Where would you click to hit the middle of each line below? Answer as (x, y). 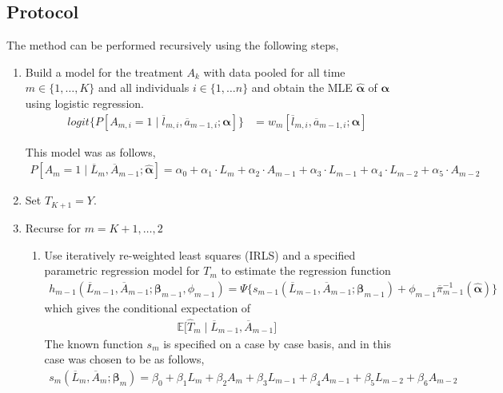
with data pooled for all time (274, 71)
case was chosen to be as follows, (124, 359)
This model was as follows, (90, 151)
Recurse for (53, 227)
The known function (94, 343)
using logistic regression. (84, 103)
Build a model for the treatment (104, 71)
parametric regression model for (122, 270)
